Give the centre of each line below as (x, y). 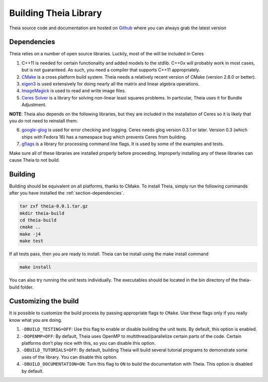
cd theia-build (38, 220)
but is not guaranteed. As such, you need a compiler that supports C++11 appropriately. (111, 70)
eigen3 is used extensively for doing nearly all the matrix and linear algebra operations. (111, 84)
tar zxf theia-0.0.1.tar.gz (54, 206)
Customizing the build (44, 301)
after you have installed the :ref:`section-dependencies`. (67, 193)
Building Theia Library (56, 13)
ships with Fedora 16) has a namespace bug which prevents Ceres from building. (104, 137)
